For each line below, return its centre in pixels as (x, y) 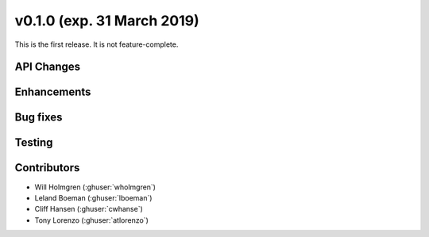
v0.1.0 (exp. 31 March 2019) (107, 21)
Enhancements (53, 92)
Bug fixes (39, 118)
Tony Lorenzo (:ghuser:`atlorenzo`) (91, 220)
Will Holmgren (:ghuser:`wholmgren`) (95, 187)
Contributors (47, 168)
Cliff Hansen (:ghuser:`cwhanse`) (89, 209)
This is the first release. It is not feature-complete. (97, 44)
